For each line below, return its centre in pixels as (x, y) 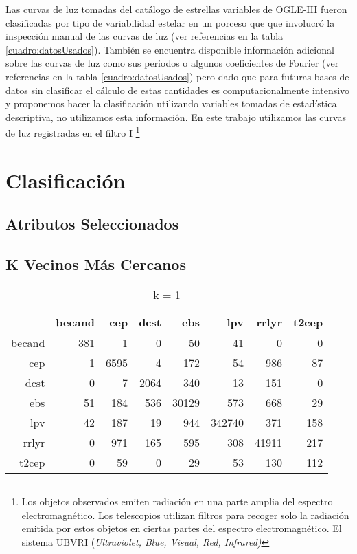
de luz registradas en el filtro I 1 (73, 132)
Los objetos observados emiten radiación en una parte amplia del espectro (177, 501)
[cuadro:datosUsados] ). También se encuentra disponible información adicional (170, 49)
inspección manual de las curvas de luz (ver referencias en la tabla (145, 36)
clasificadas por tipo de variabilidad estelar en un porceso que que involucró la (170, 22)
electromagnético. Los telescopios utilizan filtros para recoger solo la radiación (185, 514)
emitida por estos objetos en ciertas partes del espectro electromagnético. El (182, 528)
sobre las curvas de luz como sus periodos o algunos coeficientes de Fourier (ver (172, 63)
